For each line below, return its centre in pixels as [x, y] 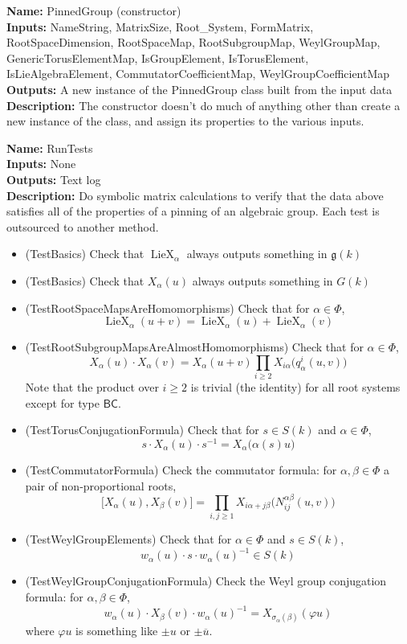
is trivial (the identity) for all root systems [295, 387]
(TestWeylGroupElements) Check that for [128, 539]
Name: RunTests [50, 148]
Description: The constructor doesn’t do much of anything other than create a [203, 105]
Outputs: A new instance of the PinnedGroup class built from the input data [199, 89]
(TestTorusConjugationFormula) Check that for [142, 430]
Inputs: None [41, 164]
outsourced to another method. [83, 226]
